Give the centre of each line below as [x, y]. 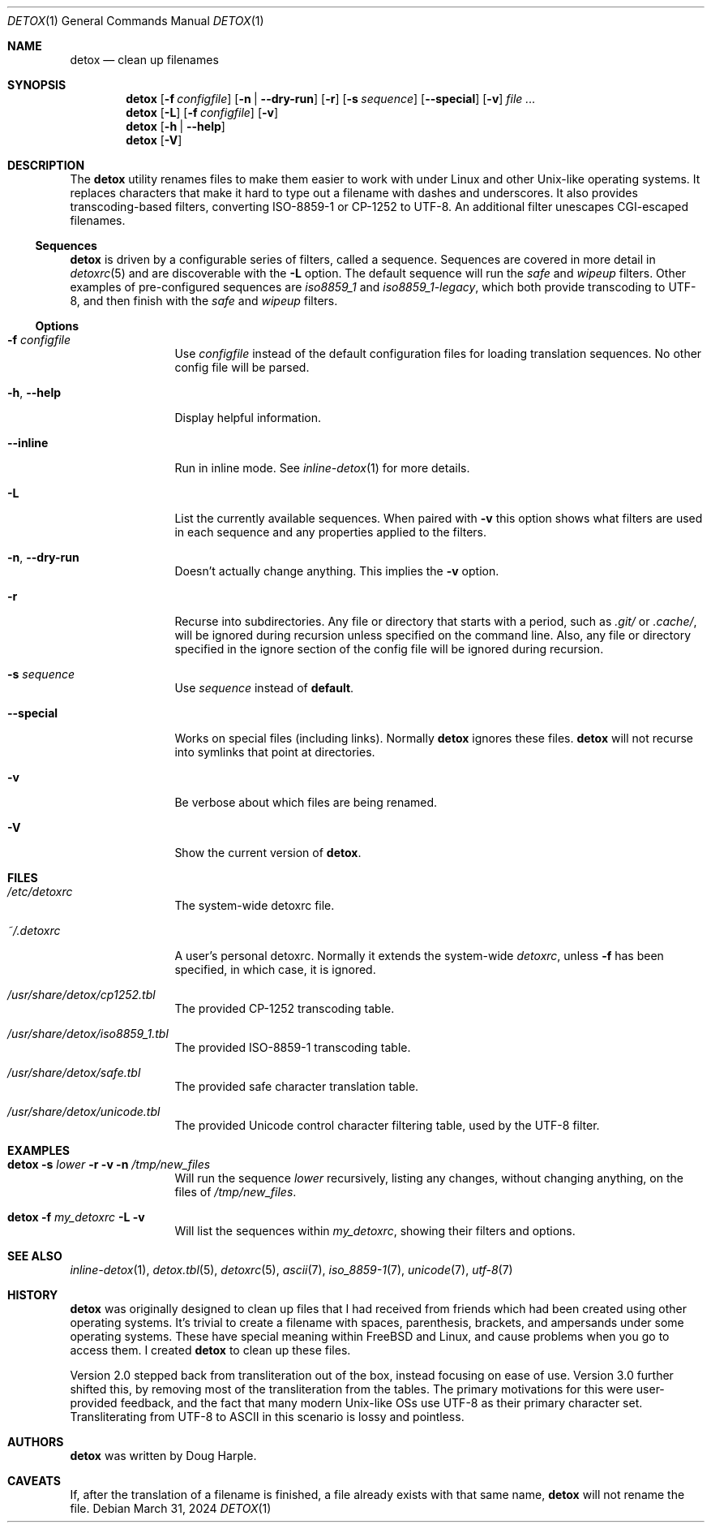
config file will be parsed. [242, 367]
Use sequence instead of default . [264, 688]
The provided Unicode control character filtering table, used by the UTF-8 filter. [387, 1125]
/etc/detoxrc [40, 892]
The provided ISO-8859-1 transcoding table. [293, 1047]
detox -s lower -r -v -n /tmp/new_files [109, 1164]
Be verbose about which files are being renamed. [306, 802]
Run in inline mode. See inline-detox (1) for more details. [322, 468]
